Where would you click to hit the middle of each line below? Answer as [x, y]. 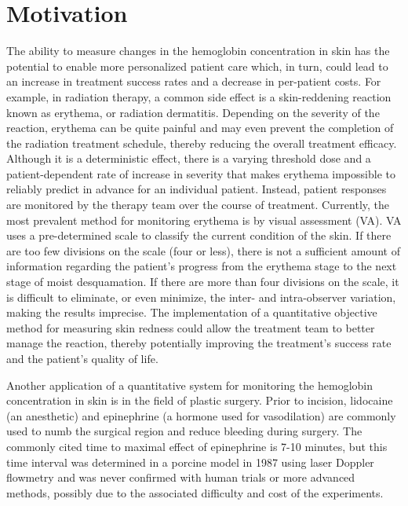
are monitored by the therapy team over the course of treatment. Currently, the [198, 205]
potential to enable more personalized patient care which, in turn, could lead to [197, 66]
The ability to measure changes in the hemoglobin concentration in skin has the [198, 51]
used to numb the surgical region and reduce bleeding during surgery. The [184, 431]
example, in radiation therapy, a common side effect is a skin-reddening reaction [199, 96]
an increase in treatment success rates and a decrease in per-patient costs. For [194, 81]
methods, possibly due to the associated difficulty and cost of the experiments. [195, 492]
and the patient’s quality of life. [82, 358]
